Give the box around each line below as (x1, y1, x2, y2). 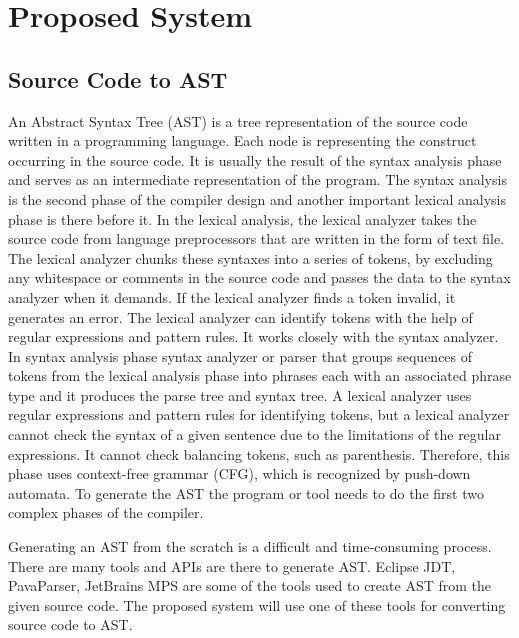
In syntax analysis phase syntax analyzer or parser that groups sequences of (8, 345, 473, 366)
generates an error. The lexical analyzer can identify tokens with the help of (8, 306, 473, 327)
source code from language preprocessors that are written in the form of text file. (8, 228, 505, 249)
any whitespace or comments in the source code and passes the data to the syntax (8, 267, 511, 288)
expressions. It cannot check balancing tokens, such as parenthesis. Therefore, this (8, 443, 510, 464)
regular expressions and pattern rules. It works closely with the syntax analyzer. (8, 326, 499, 347)
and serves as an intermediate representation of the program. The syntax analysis (8, 169, 507, 190)
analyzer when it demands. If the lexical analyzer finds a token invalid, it (8, 286, 456, 307)
